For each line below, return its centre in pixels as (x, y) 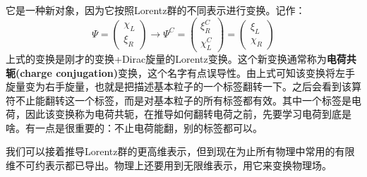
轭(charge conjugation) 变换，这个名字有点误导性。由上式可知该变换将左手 (181, 72)
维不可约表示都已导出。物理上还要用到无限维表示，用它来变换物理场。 (169, 165)
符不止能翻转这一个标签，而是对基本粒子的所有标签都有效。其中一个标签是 (179, 100)
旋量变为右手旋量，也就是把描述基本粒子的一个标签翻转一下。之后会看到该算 (183, 86)
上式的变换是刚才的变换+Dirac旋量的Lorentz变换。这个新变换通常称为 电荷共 (181, 58)
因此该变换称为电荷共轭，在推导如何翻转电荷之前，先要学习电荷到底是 (188, 114)
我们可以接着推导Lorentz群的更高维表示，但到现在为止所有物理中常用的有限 (180, 151)
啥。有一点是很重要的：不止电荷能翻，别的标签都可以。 (134, 127)
